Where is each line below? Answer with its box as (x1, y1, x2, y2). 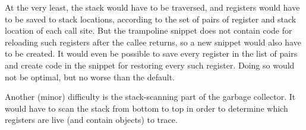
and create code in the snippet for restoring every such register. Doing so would (5, 58, 295, 71)
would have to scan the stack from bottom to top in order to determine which (5, 102, 288, 114)
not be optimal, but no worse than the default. (5, 70, 175, 83)
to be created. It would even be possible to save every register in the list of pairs (5, 47, 298, 60)
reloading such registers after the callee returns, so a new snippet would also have (5, 35, 301, 48)
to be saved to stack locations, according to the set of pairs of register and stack (5, 12, 296, 25)
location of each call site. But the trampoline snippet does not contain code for (5, 24, 292, 37)
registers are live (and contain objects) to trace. (5, 113, 178, 126)
